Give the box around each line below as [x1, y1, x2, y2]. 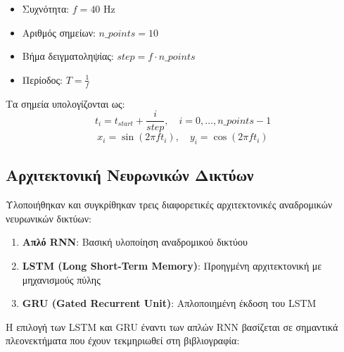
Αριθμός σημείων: [22, 25, 96, 39]
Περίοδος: [22, 72, 63, 87]
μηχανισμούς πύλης [22, 272, 101, 287]
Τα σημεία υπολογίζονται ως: [6, 96, 125, 111]
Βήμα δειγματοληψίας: [22, 49, 114, 63]
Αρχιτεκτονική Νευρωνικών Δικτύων [6, 164, 254, 186]
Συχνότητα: [22, 1, 70, 15]
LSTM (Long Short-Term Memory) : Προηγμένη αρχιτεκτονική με [22, 258, 322, 273]
